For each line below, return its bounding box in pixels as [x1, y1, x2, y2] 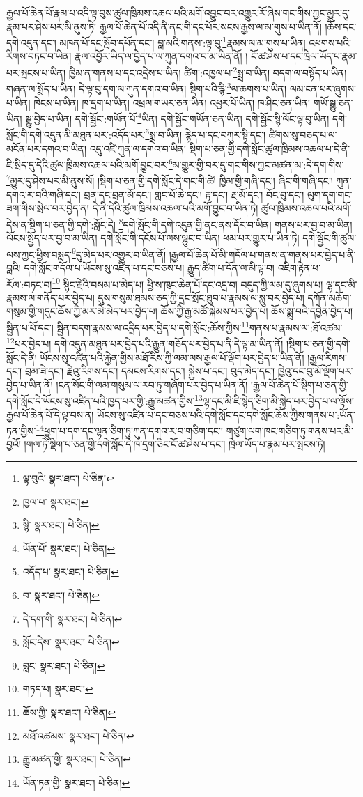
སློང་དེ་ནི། [6, 350, 37, 364]
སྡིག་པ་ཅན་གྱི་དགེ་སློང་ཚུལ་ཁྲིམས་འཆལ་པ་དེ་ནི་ [189, 141, 350, 155]
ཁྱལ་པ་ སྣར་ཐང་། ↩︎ [22, 494, 89, 509]
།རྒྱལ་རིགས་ [307, 350, 347, 364]
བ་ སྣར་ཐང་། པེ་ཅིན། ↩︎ [22, 587, 100, 602]
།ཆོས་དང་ [325, 19, 357, 33]
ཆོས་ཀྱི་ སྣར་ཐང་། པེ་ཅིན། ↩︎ [22, 704, 116, 719]
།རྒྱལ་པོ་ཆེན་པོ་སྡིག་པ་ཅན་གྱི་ [250, 377, 348, 392]
